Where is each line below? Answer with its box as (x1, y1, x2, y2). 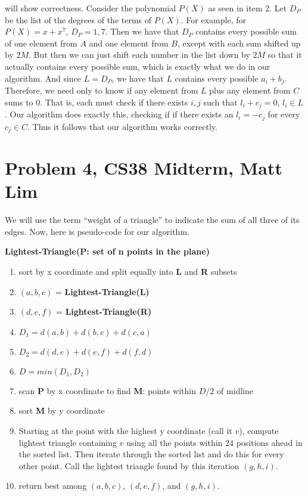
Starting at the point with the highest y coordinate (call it (18, 424, 232, 437)
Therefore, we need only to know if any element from (5, 84, 198, 97)
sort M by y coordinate (18, 404, 105, 417)
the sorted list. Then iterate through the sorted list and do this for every (18, 448, 284, 460)
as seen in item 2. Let (208, 2, 287, 14)
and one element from (89, 36, 169, 49)
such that (203, 95, 238, 108)
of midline (216, 384, 254, 396)
